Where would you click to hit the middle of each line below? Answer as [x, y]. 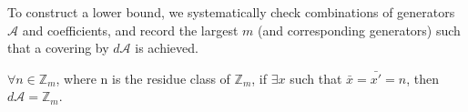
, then [422, 78]
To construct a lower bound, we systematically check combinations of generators [231, 12]
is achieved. [167, 48]
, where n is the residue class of [143, 78]
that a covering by [58, 48]
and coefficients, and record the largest [130, 30]
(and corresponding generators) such [359, 30]
